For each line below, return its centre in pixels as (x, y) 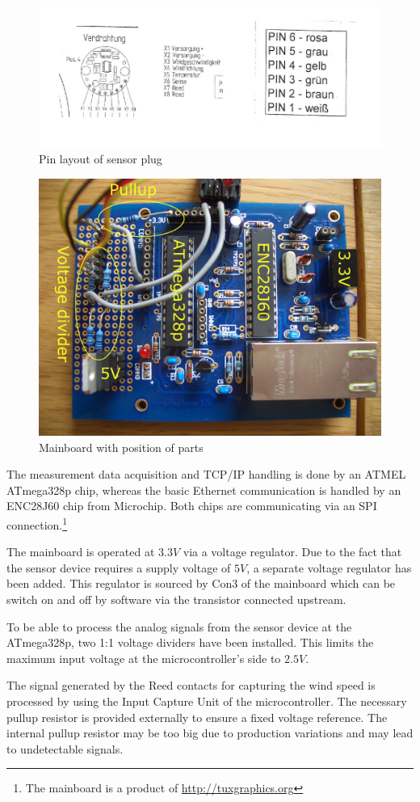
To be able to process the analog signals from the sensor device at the (179, 626)
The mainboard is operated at (81, 552)
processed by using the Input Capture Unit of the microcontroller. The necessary (207, 701)
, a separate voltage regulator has (329, 567)
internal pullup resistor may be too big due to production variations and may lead (210, 733)
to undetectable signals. (65, 748)
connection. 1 (37, 523)
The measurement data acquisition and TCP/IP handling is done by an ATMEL (206, 474)
